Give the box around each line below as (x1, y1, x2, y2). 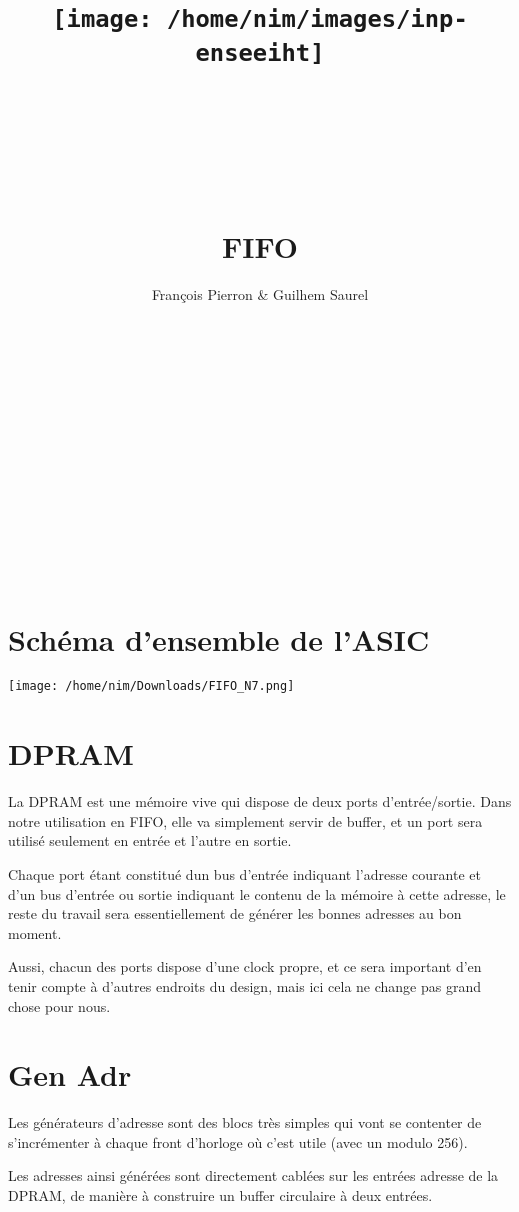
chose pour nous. (8, 995, 111, 1016)
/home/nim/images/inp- (166, 5, 468, 34)
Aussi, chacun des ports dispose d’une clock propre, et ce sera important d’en (8, 956, 482, 977)
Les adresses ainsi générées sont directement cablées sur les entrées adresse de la (8, 1165, 499, 1186)
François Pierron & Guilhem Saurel (151, 283, 369, 304)
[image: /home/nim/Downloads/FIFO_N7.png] (8, 679, 295, 694)
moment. (8, 922, 62, 943)
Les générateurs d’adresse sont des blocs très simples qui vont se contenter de (8, 1112, 482, 1133)
